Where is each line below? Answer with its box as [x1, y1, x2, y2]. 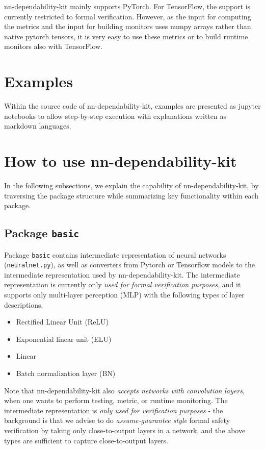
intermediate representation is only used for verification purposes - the [4, 405, 223, 415]
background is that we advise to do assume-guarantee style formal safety [4, 415, 230, 426]
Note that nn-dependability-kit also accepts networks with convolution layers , [4, 385, 245, 395]
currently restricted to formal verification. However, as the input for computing [4, 11, 251, 21]
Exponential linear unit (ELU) [16, 333, 112, 344]
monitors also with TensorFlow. [4, 41, 103, 52]
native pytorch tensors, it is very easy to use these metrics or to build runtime [4, 31, 248, 41]
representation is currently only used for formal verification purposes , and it [4, 279, 241, 290]
